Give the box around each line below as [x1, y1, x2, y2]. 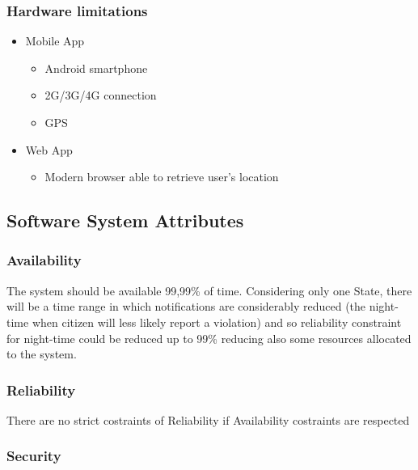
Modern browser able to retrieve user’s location [44, 168, 279, 185]
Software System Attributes [6, 208, 244, 233]
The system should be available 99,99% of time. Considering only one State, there [6, 282, 412, 299]
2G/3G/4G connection [44, 87, 157, 104]
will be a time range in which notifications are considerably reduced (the [6, 298, 366, 315]
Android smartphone [44, 59, 148, 76]
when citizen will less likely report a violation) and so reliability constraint [32, 313, 402, 330]
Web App [25, 141, 73, 158]
